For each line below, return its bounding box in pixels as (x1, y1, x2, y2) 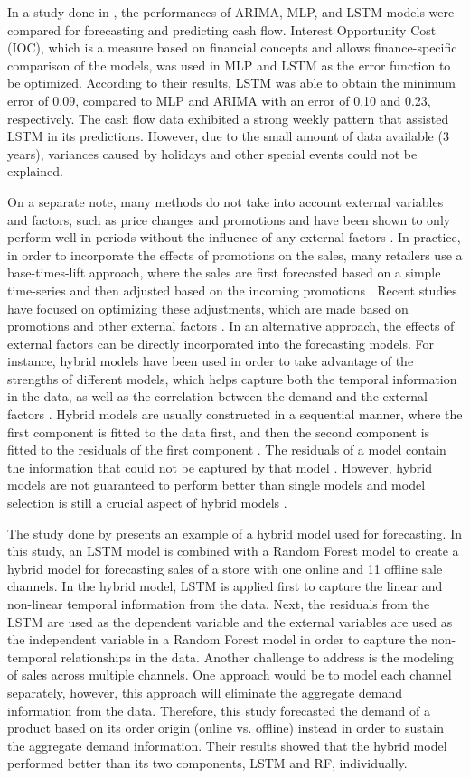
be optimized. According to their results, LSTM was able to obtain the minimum (7, 73, 456, 92)
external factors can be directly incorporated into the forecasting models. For (7, 333, 435, 352)
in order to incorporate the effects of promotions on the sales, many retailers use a (7, 245, 463, 264)
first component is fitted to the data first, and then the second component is (7, 422, 430, 441)
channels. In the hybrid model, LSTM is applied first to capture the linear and (7, 576, 443, 595)
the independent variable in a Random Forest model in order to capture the (7, 630, 428, 649)
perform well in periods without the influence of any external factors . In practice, (7, 228, 461, 247)
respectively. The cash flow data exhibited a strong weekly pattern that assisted (7, 108, 449, 127)
